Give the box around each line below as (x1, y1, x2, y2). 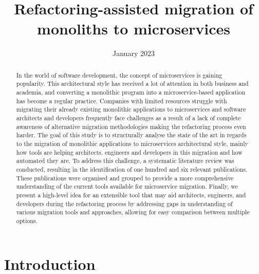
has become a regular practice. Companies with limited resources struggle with (16, 96, 227, 105)
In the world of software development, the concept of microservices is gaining (16, 70, 223, 79)
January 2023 (113, 48, 155, 59)
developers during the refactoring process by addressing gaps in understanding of (16, 199, 233, 208)
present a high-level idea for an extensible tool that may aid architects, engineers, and (16, 190, 246, 199)
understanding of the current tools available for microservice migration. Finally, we (16, 182, 238, 191)
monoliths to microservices (37, 18, 230, 39)
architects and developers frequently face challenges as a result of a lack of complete (16, 113, 241, 122)
